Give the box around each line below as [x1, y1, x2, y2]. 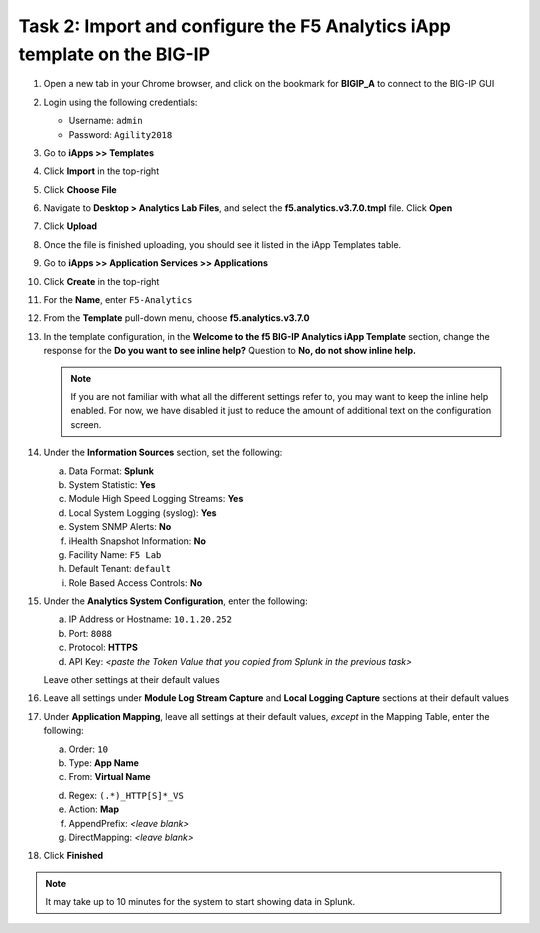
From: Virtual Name [68, 771, 151, 783]
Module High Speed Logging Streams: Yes [68, 493, 244, 505]
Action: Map [68, 803, 120, 815]
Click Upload [43, 220, 98, 232]
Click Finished [43, 850, 104, 862]
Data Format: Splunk [68, 465, 155, 477]
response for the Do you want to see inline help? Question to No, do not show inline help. [43, 345, 417, 357]
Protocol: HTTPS [68, 641, 139, 654]
